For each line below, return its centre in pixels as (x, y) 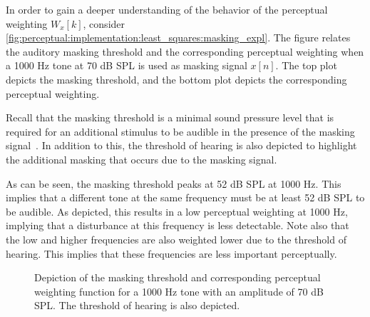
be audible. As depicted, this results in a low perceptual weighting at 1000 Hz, (177, 211)
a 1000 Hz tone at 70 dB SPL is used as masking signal (127, 65)
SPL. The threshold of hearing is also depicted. (137, 305)
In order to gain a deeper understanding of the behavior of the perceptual (167, 9)
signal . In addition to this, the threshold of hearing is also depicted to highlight (181, 145)
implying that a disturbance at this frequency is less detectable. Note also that (178, 225)
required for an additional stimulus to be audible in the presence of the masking (180, 131)
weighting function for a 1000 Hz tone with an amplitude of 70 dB (179, 291)
